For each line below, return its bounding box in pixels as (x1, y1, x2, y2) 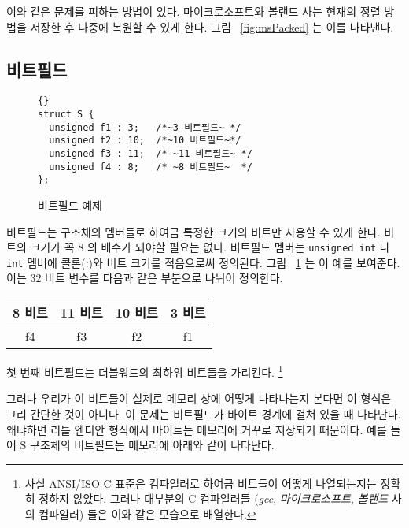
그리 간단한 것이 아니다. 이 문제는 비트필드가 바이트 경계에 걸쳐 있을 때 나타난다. (6, 405, 401, 422)
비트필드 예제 (38, 196, 102, 213)
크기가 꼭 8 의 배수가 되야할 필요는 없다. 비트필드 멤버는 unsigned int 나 (30, 239, 390, 255)
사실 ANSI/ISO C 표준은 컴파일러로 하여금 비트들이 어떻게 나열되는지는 (24, 474, 377, 491)
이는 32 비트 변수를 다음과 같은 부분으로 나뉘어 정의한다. (6, 270, 283, 286)
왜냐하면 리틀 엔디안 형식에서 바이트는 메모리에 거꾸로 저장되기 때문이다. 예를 (6, 421, 387, 437)
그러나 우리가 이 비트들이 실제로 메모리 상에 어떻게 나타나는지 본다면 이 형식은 (6, 390, 392, 407)
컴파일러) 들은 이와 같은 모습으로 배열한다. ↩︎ (39, 505, 256, 522)
